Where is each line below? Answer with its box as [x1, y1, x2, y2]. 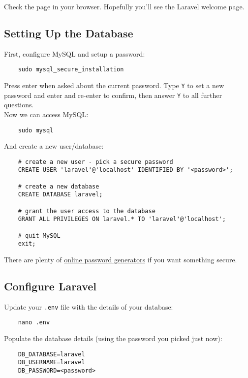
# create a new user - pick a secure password [18, 158, 173, 165]
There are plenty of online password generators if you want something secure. [4, 254, 237, 265]
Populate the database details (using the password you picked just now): [4, 333, 222, 344]
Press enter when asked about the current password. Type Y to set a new [4, 80, 224, 91]
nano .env [18, 319, 50, 326]
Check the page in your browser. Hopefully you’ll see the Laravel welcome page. [4, 1, 245, 11]
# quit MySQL [18, 232, 61, 239]
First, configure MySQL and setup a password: [4, 48, 145, 59]
